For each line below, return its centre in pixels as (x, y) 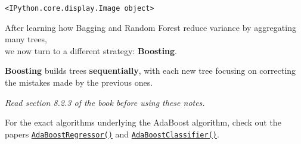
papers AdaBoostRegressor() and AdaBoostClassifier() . (112, 134)
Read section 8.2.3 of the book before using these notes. (105, 102)
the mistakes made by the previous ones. (79, 82)
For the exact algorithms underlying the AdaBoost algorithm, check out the (143, 122)
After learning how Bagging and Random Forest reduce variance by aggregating (150, 27)
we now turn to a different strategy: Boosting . (91, 50)
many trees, (26, 39)
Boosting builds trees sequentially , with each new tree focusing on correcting (150, 71)
